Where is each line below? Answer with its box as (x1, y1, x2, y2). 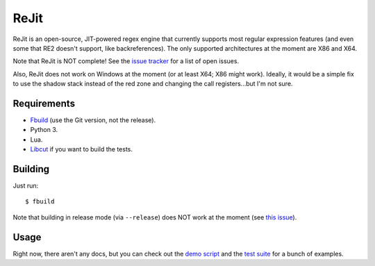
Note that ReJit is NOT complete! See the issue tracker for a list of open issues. (12, 57, 240, 65)
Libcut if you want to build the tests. (30, 145, 133, 153)
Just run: (12, 181, 39, 190)
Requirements (12, 97, 76, 109)
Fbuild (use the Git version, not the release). (30, 116, 156, 124)
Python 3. (30, 126, 58, 134)
